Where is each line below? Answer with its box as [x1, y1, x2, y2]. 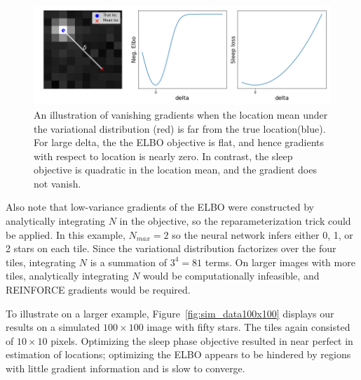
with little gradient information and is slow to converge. [6, 361, 245, 376]
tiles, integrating [6, 254, 76, 269]
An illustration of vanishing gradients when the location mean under [34, 107, 328, 122]
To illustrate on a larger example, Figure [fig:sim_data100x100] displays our [6, 306, 334, 320]
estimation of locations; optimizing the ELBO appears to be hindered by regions [6, 347, 351, 362]
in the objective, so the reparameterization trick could [119, 214, 351, 228]
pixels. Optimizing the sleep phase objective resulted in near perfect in [50, 333, 353, 348]
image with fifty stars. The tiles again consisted [147, 320, 350, 334]
